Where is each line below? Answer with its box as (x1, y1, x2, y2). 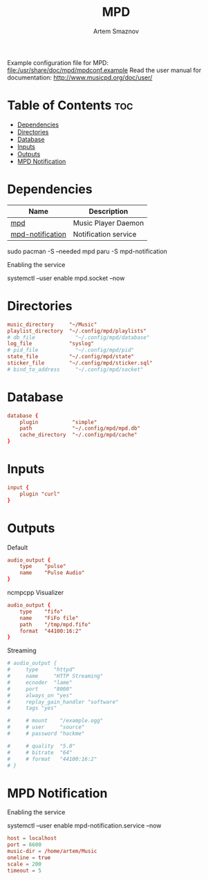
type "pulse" (19, 563, 67, 570)
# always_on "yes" (7, 692, 73, 699)
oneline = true (7, 854, 51, 861)
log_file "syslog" (7, 340, 95, 347)
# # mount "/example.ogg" (7, 717, 104, 724)
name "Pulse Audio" (19, 569, 85, 576)
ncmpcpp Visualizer (7, 589, 64, 597)
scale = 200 (7, 861, 41, 868)
